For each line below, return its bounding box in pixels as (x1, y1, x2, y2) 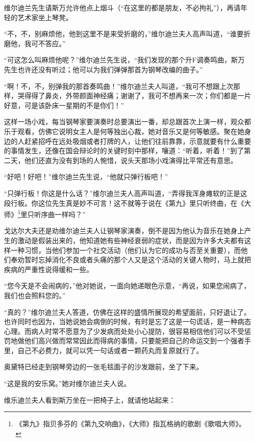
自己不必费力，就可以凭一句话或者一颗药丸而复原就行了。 (17, 345, 203, 355)
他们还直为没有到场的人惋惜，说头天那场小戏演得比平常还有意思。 (24, 155, 237, 165)
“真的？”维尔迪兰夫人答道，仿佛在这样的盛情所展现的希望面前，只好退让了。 (4, 306, 251, 317)
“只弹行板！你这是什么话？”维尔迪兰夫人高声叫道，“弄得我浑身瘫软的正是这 (4, 188, 247, 198)
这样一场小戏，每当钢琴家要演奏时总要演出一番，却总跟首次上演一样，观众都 (4, 116, 251, 127)
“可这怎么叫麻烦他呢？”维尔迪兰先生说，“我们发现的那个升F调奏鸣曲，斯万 (4, 55, 245, 65)
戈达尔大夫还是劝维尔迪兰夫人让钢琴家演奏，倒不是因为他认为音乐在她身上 (4, 225, 244, 236)
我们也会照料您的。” (4, 290, 66, 300)
